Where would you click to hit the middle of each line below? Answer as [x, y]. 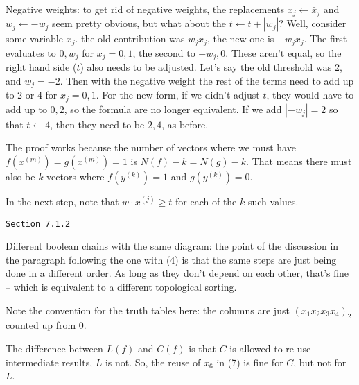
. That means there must [299, 161]
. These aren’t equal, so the [283, 52]
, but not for [320, 362]
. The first [325, 38]
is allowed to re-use [270, 349]
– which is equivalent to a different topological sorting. [121, 287]
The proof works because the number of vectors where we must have [151, 147]
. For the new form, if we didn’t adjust [178, 95]
